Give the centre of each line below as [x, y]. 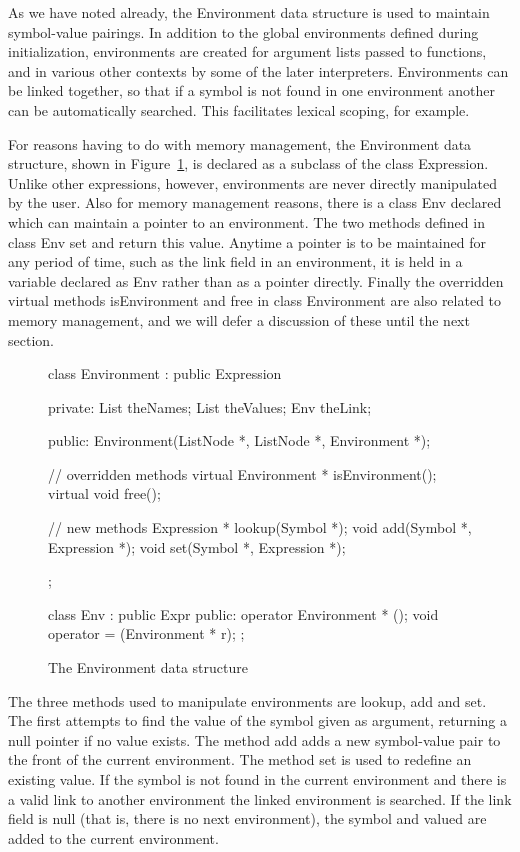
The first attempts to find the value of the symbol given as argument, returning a [258, 720]
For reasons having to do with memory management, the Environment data [240, 143]
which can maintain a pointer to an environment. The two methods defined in [246, 221]
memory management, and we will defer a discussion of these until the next [239, 319]
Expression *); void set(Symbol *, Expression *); [197, 546]
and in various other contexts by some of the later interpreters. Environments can [258, 70]
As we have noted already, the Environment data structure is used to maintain [249, 12]
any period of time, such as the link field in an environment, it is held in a [235, 261]
